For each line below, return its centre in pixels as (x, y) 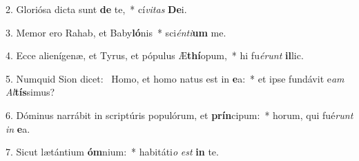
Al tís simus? (30, 92)
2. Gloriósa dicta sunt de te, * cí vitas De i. (96, 9)
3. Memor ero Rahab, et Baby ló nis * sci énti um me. (116, 32)
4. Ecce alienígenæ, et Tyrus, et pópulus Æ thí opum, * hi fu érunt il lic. (155, 55)
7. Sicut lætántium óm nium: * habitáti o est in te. (112, 152)
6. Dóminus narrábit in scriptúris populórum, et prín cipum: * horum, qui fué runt (179, 115)
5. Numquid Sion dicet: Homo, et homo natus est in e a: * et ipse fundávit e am (175, 78)
